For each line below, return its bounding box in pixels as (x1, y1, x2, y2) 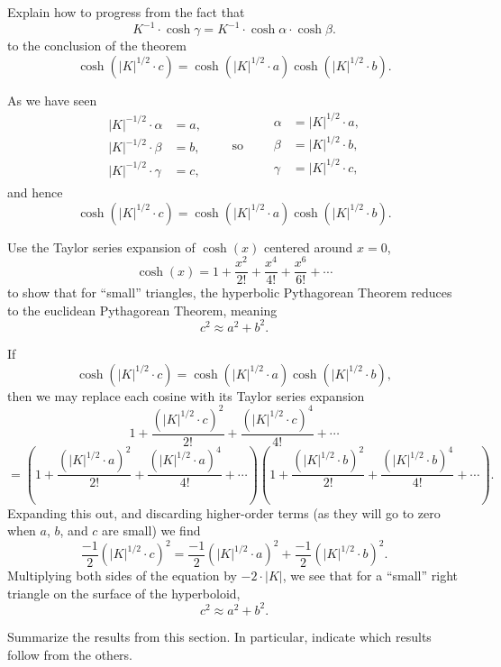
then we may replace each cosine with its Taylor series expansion (7, 386, 365, 405)
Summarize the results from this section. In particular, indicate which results (7, 626, 432, 645)
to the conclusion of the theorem (7, 36, 187, 55)
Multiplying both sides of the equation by (7, 566, 237, 585)
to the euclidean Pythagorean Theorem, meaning (7, 300, 278, 319)
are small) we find (102, 521, 201, 540)
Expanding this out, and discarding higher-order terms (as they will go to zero (7, 503, 441, 522)
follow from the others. (7, 644, 132, 663)
